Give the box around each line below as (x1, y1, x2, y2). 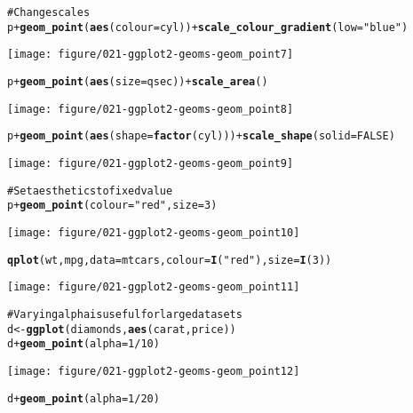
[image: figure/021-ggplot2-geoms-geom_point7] (7, 48, 294, 61)
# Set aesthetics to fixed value (7, 184, 173, 197)
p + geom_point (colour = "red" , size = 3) (7, 199, 218, 212)
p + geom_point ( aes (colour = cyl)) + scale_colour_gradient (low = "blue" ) (7, 20, 409, 34)
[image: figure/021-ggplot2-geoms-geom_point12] (7, 364, 300, 377)
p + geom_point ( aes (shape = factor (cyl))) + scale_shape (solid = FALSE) (7, 130, 395, 143)
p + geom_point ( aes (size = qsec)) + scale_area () (7, 75, 268, 88)
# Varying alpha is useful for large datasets (7, 307, 242, 321)
